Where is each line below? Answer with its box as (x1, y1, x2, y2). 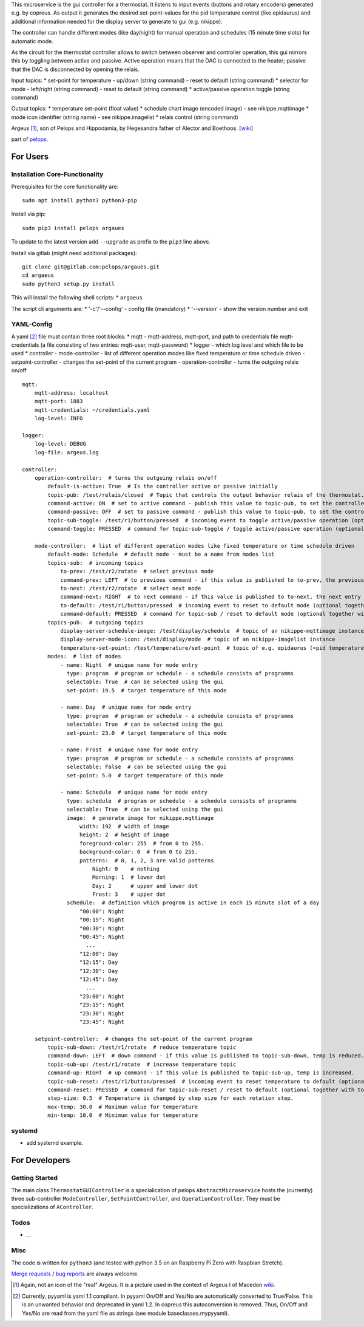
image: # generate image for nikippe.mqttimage (67, 814, 214, 821)
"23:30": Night (79, 1010, 124, 1017)
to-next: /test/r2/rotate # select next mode (60, 585, 201, 592)
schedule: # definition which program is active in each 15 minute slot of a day (67, 899, 320, 906)
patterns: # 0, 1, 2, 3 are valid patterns (79, 857, 214, 864)
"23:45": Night (79, 1018, 124, 1025)
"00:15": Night (79, 916, 124, 923)
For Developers (11, 1155, 70, 1165)
